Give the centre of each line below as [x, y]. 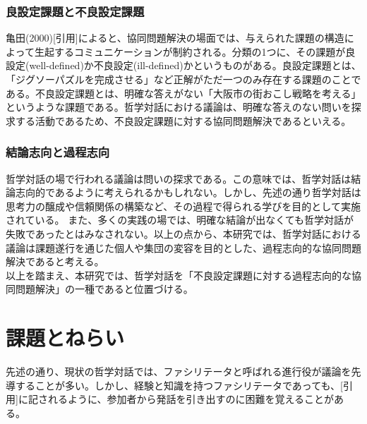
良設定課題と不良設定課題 [75, 11]
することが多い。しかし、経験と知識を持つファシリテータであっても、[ [179, 385]
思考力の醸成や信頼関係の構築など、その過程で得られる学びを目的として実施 [183, 206]
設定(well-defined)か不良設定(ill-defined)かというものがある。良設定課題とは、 [183, 65]
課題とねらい [65, 338]
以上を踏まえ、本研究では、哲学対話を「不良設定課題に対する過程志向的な [179, 275]
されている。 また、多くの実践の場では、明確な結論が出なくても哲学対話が [180, 220]
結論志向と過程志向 [58, 152]
